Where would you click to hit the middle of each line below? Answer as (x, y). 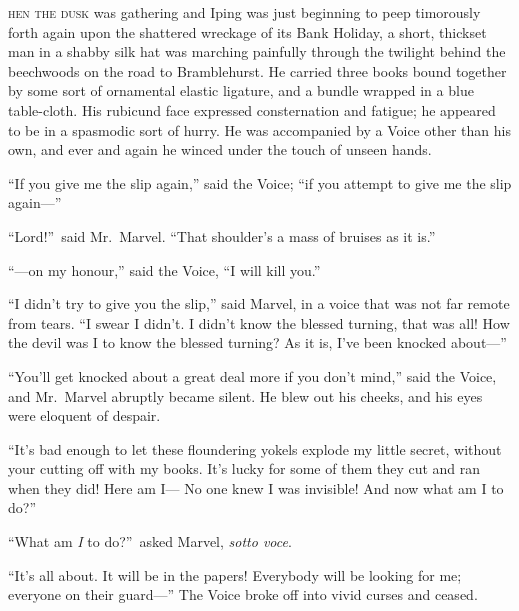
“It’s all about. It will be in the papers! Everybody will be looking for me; (235, 574)
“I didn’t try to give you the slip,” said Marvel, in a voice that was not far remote (259, 303)
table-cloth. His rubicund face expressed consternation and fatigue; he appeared (252, 109)
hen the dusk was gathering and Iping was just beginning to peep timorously (244, 12)
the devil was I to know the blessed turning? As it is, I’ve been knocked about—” (257, 342)
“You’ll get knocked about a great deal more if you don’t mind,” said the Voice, (252, 375)
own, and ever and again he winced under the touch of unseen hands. (220, 149)
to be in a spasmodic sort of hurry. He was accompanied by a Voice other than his (259, 129)
